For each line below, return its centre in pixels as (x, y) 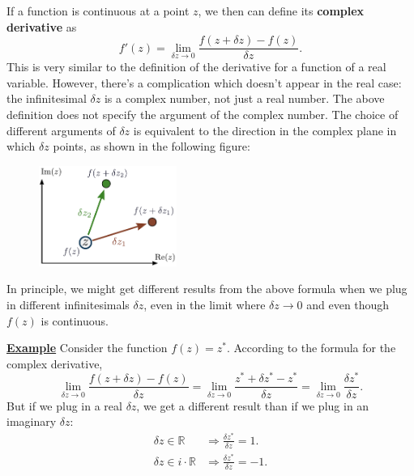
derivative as (42, 26)
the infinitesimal (47, 98)
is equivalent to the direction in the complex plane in (265, 130)
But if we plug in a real (64, 405)
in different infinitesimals (68, 304)
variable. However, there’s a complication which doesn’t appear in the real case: (204, 82)
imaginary (32, 421)
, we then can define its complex (281, 11)
